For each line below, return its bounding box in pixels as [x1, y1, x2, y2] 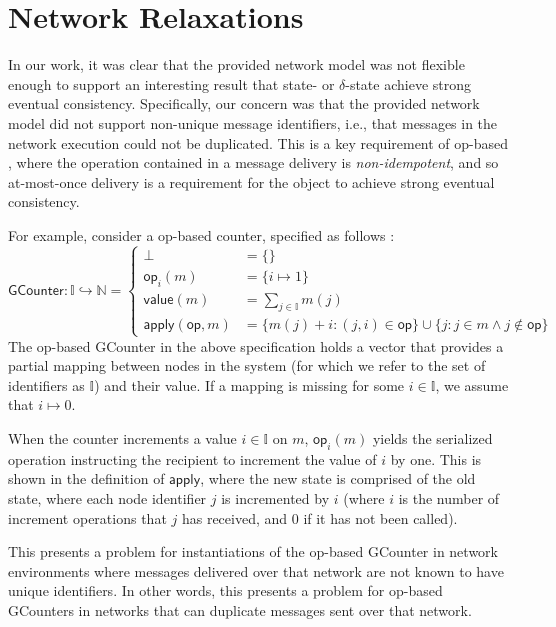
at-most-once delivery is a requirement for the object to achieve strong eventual [8, 171, 495, 192]
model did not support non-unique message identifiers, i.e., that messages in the [8, 112, 498, 133]
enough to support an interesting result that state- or [8, 73, 335, 94]
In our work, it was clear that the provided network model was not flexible [8, 54, 465, 75]
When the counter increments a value [8, 428, 237, 449]
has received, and [181, 507, 288, 528]
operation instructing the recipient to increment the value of [8, 448, 377, 469]
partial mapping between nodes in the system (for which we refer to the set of [8, 355, 486, 376]
